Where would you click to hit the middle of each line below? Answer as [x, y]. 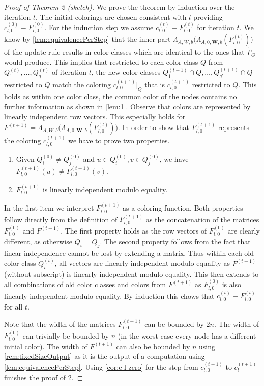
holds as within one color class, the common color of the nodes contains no [121, 96]
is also [232, 284]
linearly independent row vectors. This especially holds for [95, 116]
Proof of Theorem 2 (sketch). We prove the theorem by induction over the [120, 7]
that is [155, 84]
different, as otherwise [38, 241]
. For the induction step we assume [99, 27]
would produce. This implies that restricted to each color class [101, 62]
